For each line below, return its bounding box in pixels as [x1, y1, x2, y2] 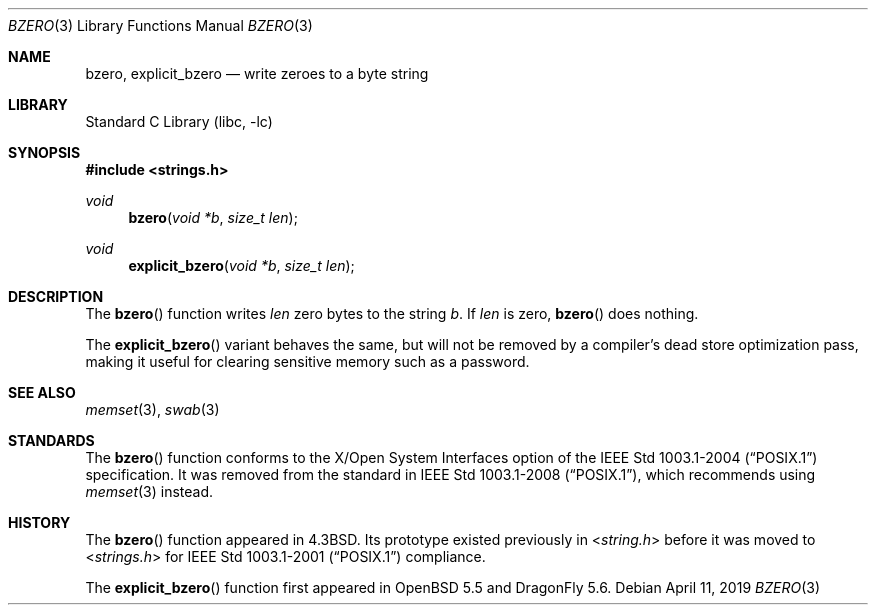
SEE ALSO [8, 384, 76, 401]
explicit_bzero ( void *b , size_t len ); [128, 257, 355, 274]
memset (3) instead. [85, 483, 214, 500]
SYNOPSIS [8, 144, 81, 161]
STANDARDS [8, 432, 95, 449]
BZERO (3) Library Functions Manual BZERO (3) [8, 17, 313, 34]
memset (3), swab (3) [85, 401, 220, 418]
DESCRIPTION [8, 288, 104, 305]
